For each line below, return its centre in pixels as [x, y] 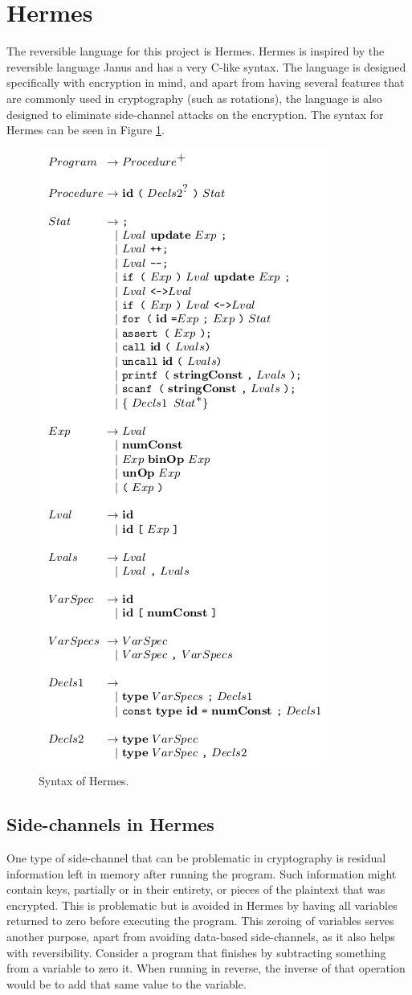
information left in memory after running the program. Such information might [202, 873]
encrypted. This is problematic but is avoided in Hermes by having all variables [202, 905]
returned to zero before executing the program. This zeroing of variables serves [200, 921]
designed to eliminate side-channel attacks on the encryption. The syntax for [195, 114]
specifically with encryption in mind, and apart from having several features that [206, 82]
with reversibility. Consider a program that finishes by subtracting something [196, 952]
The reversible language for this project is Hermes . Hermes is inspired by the [196, 51]
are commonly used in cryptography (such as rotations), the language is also [194, 98]
